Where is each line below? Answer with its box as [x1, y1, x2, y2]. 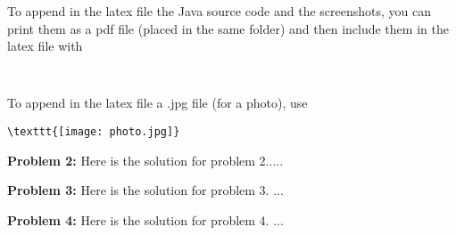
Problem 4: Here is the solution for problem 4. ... [7, 210, 284, 229]
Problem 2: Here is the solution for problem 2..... [7, 150, 284, 169]
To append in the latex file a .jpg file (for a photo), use [7, 93, 308, 112]
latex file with [7, 36, 83, 55]
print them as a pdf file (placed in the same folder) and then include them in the [7, 19, 449, 37]
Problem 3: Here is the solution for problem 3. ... [7, 181, 284, 199]
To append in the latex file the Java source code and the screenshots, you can [7, 2, 431, 20]
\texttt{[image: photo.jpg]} [7, 126, 180, 139]
